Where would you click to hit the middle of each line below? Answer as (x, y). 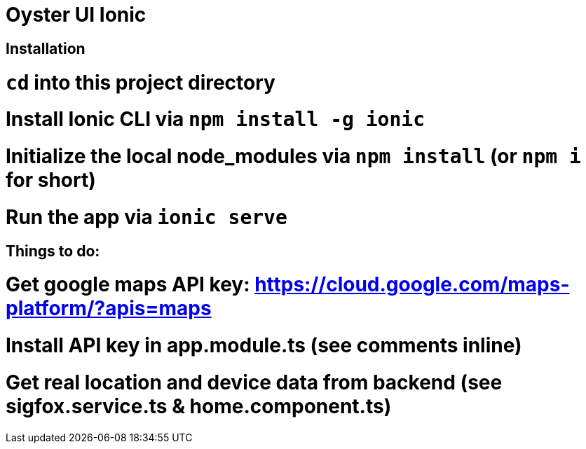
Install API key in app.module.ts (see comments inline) (264, 345)
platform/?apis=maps (109, 309)
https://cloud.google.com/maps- (412, 285)
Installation (46, 48)
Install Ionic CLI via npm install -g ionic (216, 119)
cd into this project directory (141, 82)
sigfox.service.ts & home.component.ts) (199, 406)
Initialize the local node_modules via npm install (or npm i (293, 156)
